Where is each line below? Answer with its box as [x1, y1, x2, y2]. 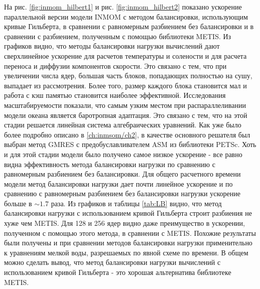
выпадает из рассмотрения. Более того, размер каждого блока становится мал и [4, 80, 247, 90]
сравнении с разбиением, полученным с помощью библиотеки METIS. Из [4, 31, 231, 41]
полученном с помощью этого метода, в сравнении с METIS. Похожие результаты [4, 227, 256, 238]
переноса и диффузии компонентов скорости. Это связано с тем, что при [4, 60, 227, 71]
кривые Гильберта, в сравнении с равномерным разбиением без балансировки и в [4, 21, 254, 32]
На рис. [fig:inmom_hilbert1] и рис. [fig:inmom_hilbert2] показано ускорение [4, 2, 242, 12]
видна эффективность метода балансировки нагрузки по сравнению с [4, 159, 215, 169]
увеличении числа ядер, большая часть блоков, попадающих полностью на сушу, [4, 70, 252, 81]
